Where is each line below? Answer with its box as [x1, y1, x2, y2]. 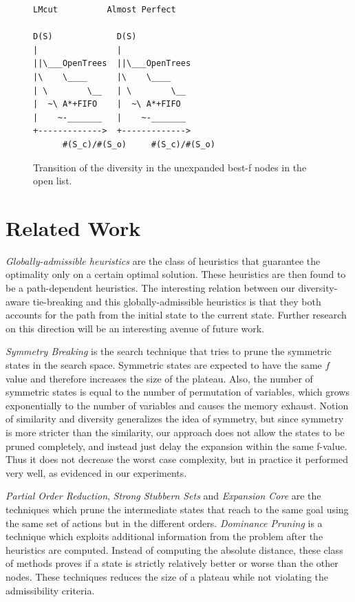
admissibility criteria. [6, 583, 95, 597]
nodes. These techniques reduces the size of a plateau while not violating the [6, 569, 328, 583]
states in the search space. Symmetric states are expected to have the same [6, 358, 322, 372]
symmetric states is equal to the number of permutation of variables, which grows [6, 385, 349, 399]
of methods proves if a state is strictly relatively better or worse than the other [6, 556, 338, 570]
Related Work [6, 213, 141, 241]
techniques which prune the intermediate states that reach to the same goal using [6, 502, 349, 516]
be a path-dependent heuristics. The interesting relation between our [6, 281, 295, 295]
